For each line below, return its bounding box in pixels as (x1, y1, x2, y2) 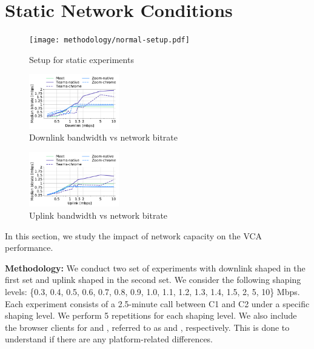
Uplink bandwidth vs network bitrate (29, 208, 168, 221)
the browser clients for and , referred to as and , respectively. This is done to (5, 321, 290, 333)
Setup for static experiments (29, 53, 134, 65)
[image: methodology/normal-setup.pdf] (29, 36, 190, 45)
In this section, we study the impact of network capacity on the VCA (5, 229, 262, 242)
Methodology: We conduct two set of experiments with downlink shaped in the (5, 261, 306, 274)
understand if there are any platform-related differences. (5, 333, 213, 345)
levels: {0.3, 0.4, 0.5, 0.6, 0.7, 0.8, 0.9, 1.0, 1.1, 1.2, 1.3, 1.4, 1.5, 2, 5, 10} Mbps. (5, 285, 300, 297)
